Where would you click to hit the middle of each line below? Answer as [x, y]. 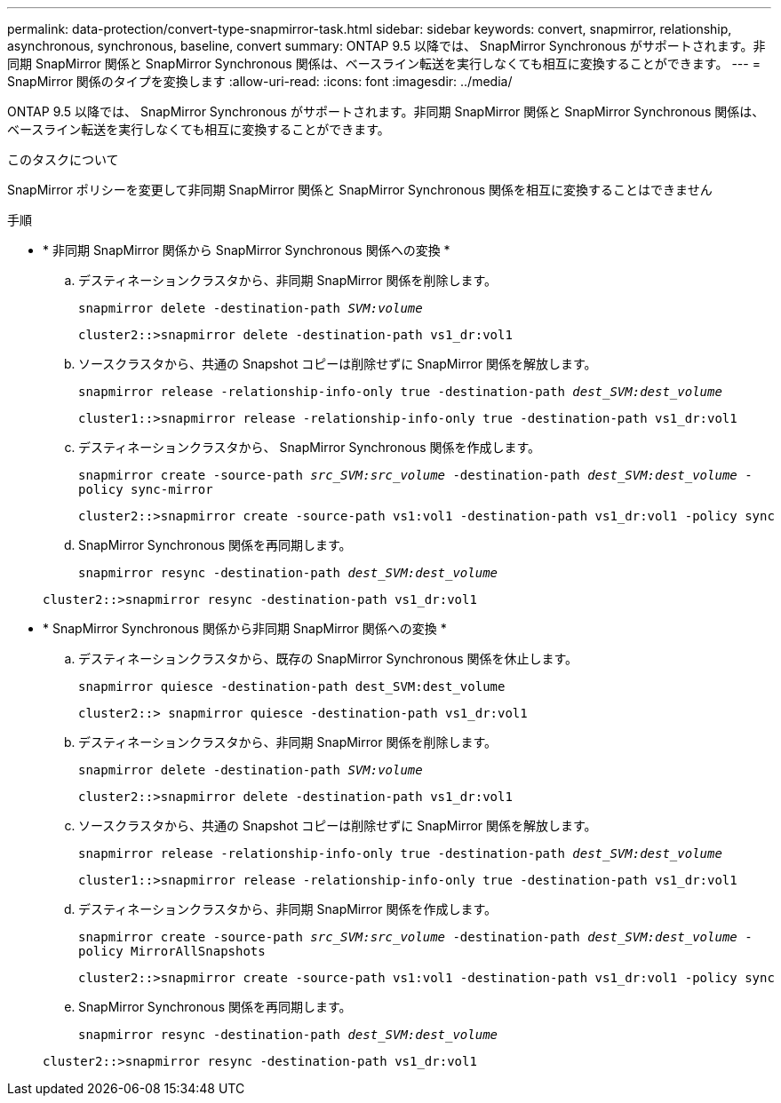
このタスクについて [63, 159]
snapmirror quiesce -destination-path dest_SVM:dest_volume [292, 686]
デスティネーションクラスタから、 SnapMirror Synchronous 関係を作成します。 [310, 447]
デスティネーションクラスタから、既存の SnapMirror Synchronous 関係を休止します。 [328, 659]
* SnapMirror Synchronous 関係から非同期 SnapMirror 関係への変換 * [245, 628]
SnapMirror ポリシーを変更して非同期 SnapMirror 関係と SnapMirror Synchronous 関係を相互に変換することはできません [360, 190]
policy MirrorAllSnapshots [172, 951]
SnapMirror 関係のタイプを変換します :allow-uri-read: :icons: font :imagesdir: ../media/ [260, 81]
